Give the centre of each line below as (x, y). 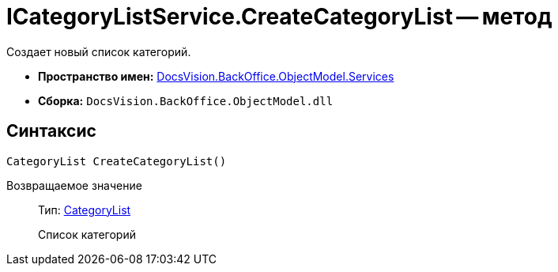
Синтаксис (51, 131)
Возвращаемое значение (74, 185)
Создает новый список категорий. (99, 51)
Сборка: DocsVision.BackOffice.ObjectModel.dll (186, 100)
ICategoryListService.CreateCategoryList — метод (279, 17)
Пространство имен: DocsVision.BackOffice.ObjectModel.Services (216, 76)
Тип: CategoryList (85, 210)
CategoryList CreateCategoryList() (117, 161)
